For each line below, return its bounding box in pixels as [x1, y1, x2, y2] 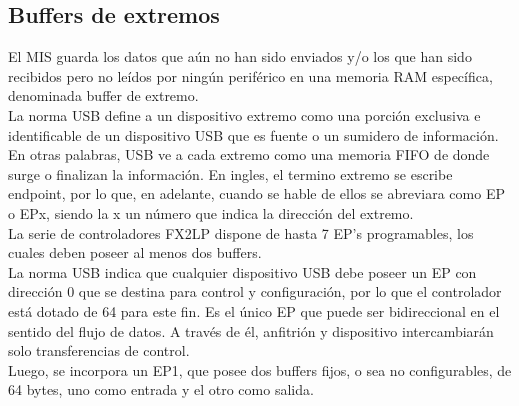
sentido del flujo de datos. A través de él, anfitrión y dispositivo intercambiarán [8, 320, 494, 341]
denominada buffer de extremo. [8, 85, 199, 106]
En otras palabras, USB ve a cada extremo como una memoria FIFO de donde [8, 144, 490, 165]
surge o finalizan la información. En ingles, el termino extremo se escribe [8, 163, 453, 184]
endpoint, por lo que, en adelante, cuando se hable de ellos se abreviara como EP [8, 183, 505, 204]
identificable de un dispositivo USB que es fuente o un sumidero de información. [8, 124, 499, 145]
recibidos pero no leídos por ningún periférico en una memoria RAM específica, [8, 65, 493, 86]
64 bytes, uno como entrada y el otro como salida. [8, 379, 314, 400]
